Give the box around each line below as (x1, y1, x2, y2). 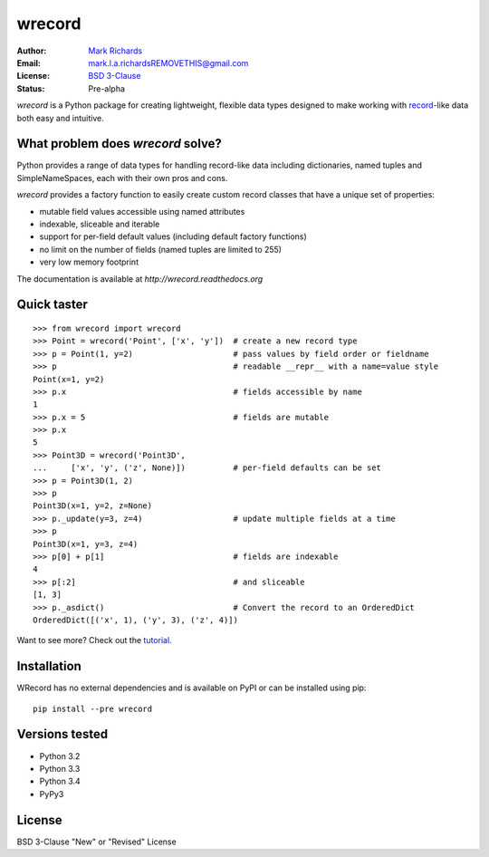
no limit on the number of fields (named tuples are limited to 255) (39, 244, 283, 255)
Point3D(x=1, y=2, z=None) (33, 501, 153, 511)
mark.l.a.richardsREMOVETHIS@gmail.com (88, 57, 249, 68)
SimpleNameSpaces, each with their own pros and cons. (16, 172, 228, 183)
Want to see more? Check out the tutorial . (16, 635, 172, 646)
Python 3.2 (39, 750, 81, 761)
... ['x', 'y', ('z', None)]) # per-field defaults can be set (33, 463, 382, 473)
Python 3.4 (39, 775, 81, 787)
